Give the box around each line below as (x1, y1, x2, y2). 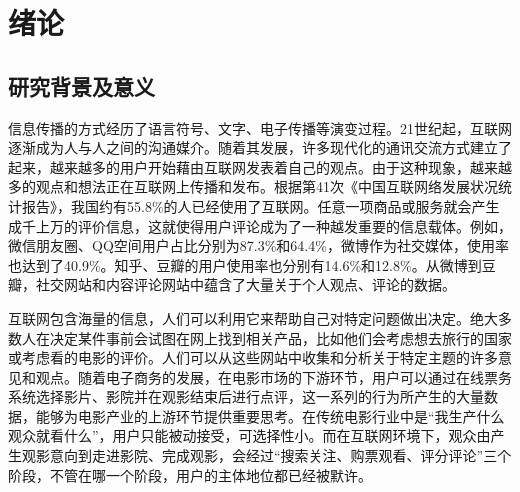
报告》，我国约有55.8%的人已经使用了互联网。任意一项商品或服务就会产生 (21, 195, 500, 216)
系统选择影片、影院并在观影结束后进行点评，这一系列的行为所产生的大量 (8, 386, 484, 407)
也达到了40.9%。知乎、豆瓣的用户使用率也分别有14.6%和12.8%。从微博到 (8, 254, 482, 275)
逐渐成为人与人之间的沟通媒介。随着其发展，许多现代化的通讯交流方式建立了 (8, 137, 512, 158)
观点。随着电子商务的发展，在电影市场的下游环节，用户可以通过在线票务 (35, 366, 512, 387)
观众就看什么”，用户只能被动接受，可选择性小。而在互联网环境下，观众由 (8, 425, 491, 446)
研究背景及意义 (8, 70, 155, 101)
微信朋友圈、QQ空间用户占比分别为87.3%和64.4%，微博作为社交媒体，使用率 (8, 235, 509, 256)
